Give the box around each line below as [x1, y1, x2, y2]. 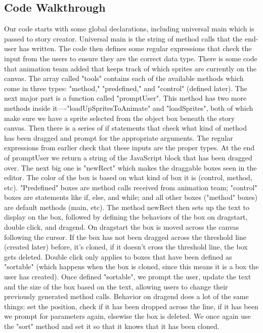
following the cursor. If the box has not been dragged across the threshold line [4, 231, 246, 242]
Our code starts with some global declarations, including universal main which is [4, 23, 254, 34]
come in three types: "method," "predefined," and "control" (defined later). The [4, 82, 247, 93]
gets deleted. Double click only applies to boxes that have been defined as [4, 251, 232, 262]
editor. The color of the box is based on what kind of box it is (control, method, [4, 172, 252, 183]
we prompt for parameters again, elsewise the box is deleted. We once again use [4, 311, 251, 321]
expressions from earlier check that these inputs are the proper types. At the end [4, 142, 254, 153]
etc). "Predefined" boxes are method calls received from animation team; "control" [4, 182, 257, 192]
